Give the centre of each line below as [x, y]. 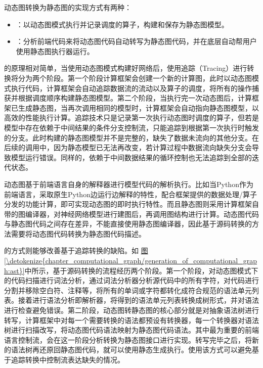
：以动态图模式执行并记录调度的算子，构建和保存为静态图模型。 [122, 24]
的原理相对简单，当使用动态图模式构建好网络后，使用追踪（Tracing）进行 [126, 68]
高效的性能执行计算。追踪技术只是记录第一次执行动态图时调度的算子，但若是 [131, 118]
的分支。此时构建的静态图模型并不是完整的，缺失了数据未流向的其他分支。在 [131, 137]
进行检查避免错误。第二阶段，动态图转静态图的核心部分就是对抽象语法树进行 [131, 310]
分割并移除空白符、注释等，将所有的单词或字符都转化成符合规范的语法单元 [128, 290]
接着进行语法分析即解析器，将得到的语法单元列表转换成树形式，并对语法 [138, 300]
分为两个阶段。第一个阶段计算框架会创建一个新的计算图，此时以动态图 [135, 78]
